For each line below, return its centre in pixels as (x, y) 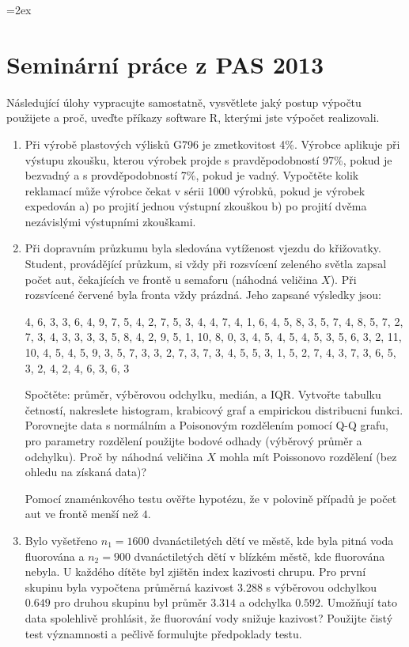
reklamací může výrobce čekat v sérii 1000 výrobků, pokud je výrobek (195, 190)
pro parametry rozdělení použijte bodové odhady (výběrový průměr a (193, 441)
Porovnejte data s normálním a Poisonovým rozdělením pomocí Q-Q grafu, (207, 425)
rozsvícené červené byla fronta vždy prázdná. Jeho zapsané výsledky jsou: (203, 295)
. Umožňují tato (359, 602)
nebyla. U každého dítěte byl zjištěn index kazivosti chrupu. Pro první (195, 571)
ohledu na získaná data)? (86, 472)
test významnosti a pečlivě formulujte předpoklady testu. (163, 633)
